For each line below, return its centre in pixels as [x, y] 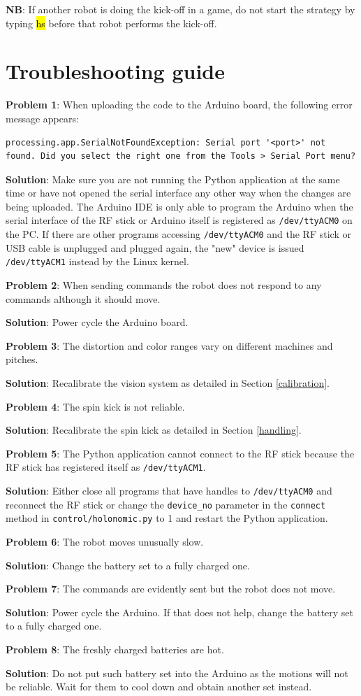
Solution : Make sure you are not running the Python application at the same [173, 179]
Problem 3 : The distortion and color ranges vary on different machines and [169, 345]
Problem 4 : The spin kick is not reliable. [95, 406]
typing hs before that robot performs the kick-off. [111, 23]
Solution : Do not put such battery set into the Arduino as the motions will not [177, 673]
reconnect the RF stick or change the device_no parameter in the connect [166, 504]
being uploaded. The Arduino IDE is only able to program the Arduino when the [179, 206]
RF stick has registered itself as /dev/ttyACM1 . [106, 467]
